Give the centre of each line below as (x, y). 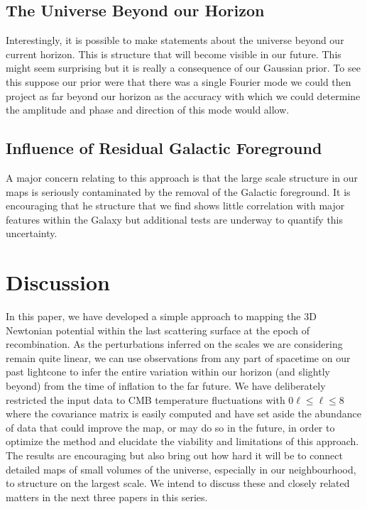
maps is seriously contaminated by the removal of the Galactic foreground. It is (178, 191)
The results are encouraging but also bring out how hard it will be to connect (174, 455)
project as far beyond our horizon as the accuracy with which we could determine (183, 95)
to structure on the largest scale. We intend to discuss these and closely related (178, 483)
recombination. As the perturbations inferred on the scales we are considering (174, 344)
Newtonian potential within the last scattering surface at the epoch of (158, 330)
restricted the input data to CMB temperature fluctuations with (146, 399)
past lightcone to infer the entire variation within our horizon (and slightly (168, 372)
